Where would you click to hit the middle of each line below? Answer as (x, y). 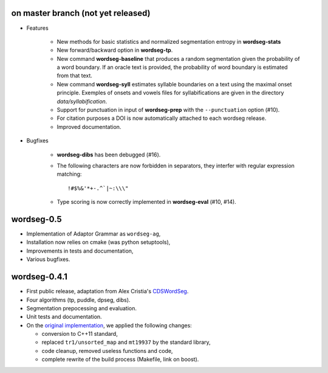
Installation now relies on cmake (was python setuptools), (98, 242)
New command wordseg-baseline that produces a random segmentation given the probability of (178, 58)
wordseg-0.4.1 (39, 277)
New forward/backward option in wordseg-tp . (115, 50)
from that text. (74, 75)
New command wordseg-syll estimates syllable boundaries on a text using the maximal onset (174, 84)
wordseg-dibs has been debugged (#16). (109, 155)
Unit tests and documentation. (64, 317)
